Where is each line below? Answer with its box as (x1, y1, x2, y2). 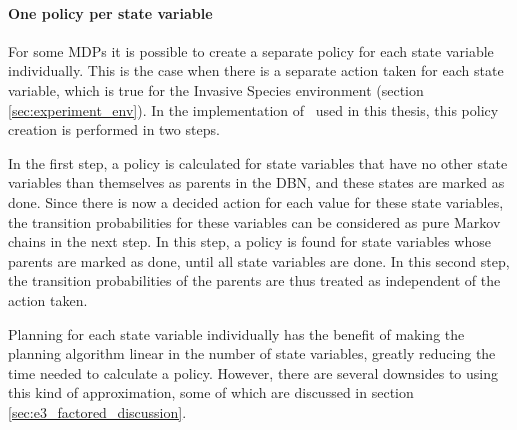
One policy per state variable (8, 2, 213, 23)
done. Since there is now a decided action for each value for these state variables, (8, 191, 504, 212)
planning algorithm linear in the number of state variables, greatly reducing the (8, 343, 496, 364)
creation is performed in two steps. (8, 119, 220, 140)
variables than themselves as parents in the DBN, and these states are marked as (8, 172, 505, 193)
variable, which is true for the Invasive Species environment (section (8, 79, 424, 100)
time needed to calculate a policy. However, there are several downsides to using (8, 362, 499, 383)
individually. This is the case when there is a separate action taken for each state (8, 60, 504, 81)
